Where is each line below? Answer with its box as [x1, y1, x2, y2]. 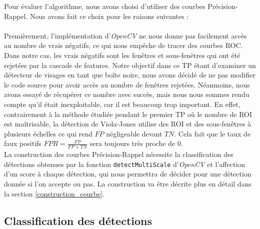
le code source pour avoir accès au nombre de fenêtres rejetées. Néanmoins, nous [4, 79, 250, 89]
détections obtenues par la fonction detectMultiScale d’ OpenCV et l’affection [4, 158, 245, 169]
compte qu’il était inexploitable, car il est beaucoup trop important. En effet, [4, 98, 240, 109]
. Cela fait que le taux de [174, 128, 251, 138]
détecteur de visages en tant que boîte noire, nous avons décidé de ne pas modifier [4, 69, 255, 80]
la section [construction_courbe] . [4, 188, 104, 198]
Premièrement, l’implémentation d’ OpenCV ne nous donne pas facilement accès [4, 30, 247, 40]
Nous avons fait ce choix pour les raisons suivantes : [29, 10, 189, 21]
